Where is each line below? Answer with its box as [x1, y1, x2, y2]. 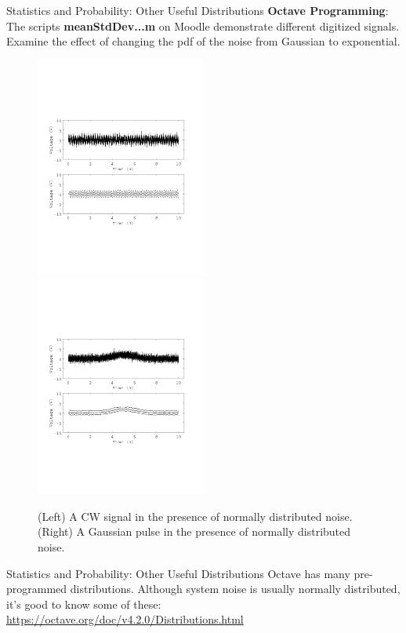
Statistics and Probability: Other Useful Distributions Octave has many [6, 565, 350, 581]
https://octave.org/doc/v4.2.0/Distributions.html [6, 611, 244, 628]
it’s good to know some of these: [6, 595, 161, 612]
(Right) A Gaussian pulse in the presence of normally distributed [38, 523, 351, 540]
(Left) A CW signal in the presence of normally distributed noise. [38, 507, 353, 524]
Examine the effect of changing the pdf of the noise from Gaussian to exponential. [6, 33, 401, 49]
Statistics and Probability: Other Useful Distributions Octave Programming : [6, 2, 389, 18]
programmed [6, 580, 67, 597]
